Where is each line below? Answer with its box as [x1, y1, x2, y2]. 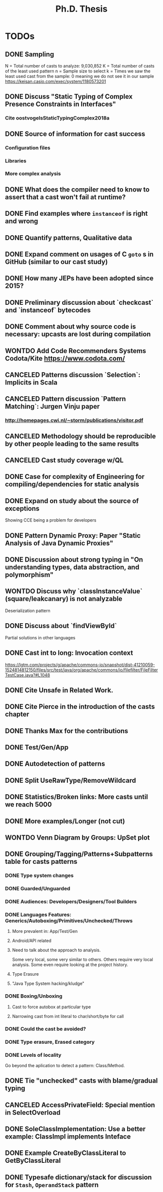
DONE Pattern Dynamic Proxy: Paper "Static [5, 531, 141, 540]
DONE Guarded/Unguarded [5, 885, 70, 892]
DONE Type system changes [5, 872, 74, 879]
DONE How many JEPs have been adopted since [5, 274, 154, 282]
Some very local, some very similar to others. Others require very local [12, 957, 153, 963]
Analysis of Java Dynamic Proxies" [5, 539, 114, 547]
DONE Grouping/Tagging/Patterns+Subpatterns [5, 850, 153, 859]
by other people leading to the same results [5, 439, 139, 448]
